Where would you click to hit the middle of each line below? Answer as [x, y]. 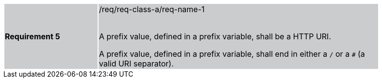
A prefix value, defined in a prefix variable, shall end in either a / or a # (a [232, 54]
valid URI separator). [136, 64]
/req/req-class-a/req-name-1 [152, 9]
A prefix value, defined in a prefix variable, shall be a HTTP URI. [215, 36]
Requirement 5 [33, 36]
